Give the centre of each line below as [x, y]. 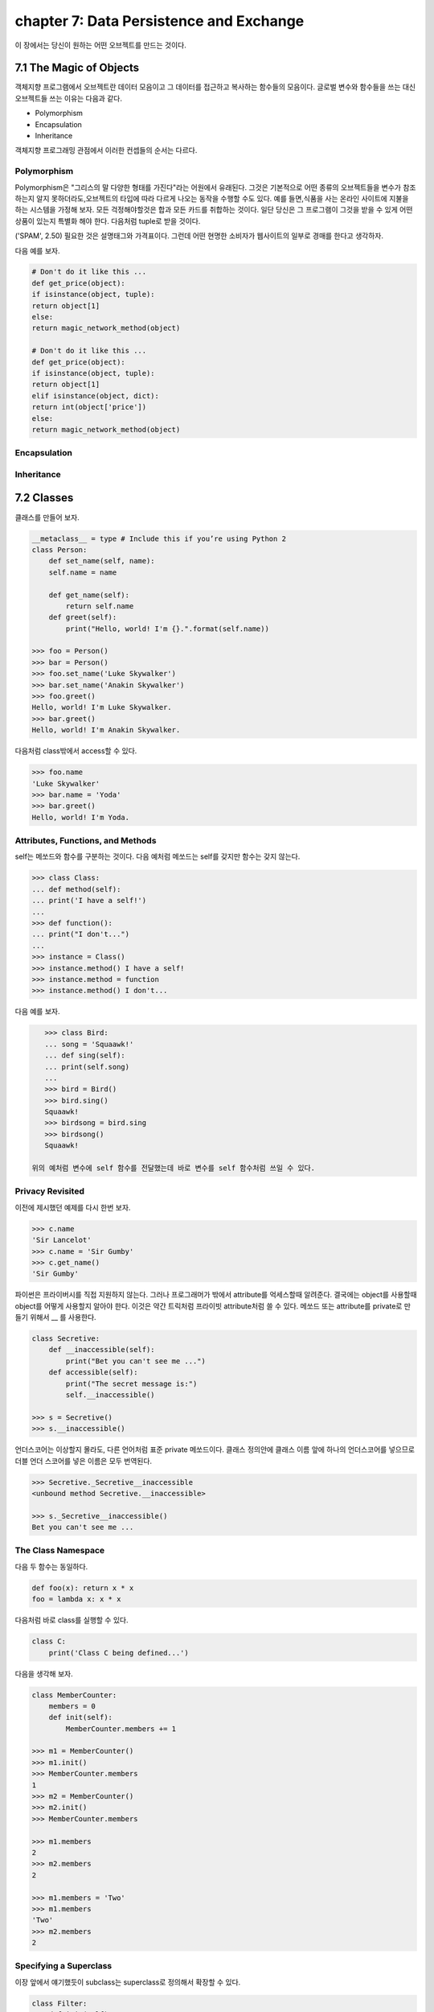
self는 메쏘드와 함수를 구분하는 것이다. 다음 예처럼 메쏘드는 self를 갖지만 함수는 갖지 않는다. [158, 856]
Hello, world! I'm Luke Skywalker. [102, 707]
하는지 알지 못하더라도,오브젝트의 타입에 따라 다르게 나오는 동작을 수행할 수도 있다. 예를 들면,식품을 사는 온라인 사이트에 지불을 [212, 198]
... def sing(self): [85, 1055]
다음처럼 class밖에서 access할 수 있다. [76, 751]
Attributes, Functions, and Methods [86, 841]
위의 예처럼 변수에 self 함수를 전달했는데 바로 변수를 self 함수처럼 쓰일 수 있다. [173, 1168]
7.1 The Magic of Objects [77, 68]
